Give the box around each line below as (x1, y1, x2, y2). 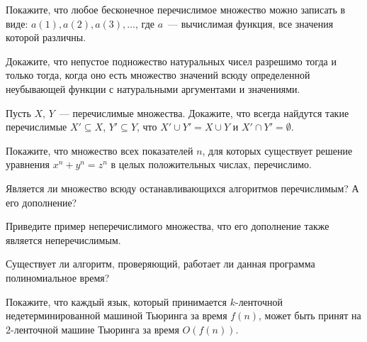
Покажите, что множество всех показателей (6, 143, 193, 158)
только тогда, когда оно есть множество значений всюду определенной (6, 67, 310, 82)
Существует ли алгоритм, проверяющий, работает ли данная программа (6, 256, 315, 271)
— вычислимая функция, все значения (168, 16, 334, 31)
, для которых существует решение (202, 143, 353, 158)
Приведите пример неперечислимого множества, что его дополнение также (6, 219, 329, 233)
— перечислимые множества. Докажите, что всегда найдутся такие (59, 105, 349, 120)
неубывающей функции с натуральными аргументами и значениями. (6, 81, 300, 96)
